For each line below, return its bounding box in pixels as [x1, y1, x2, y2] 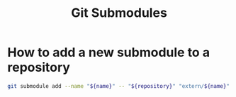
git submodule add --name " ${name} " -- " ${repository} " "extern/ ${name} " [7, 82, 230, 89]
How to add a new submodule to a [7, 44, 210, 60]
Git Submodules [70, 5, 168, 21]
